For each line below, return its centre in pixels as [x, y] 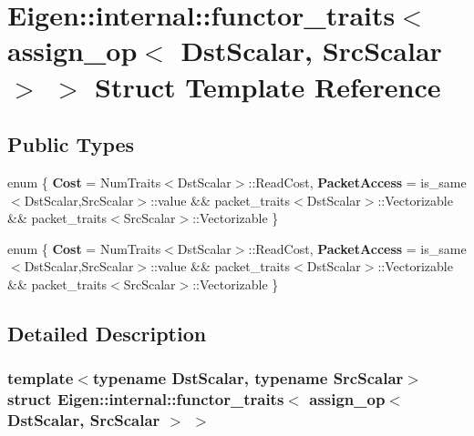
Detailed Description [107, 333]
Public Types [71, 144]
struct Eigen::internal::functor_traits [146, 399]
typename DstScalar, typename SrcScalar [248, 378]
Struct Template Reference [268, 86]
